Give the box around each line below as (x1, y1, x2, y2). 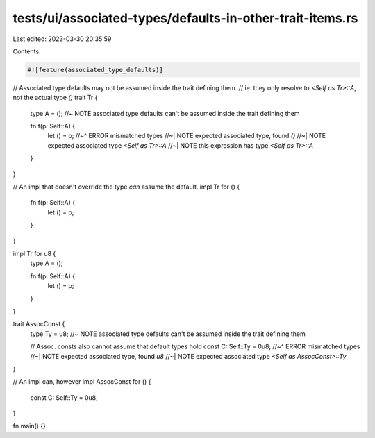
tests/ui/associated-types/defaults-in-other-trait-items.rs (12, 10, 358, 26)
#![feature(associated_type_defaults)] (27, 66, 163, 74)
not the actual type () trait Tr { (12, 94, 98, 102)
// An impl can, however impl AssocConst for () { (12, 378, 151, 386)
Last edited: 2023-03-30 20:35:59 (12, 35, 112, 43)
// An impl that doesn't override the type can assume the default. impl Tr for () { (12, 183, 240, 191)
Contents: (12, 47, 41, 56)
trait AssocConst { (12, 320, 65, 328)
